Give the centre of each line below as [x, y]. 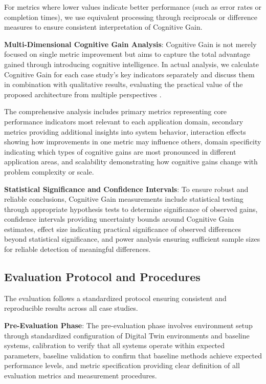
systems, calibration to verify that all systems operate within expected [115, 345]
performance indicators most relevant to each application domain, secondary [124, 121]
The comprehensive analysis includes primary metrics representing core [116, 111]
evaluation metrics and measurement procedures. [81, 376]
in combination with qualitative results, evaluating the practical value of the [124, 84]
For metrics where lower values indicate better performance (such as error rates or [133, 7]
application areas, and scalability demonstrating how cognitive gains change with [131, 162]
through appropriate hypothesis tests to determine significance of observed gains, [131, 209]
